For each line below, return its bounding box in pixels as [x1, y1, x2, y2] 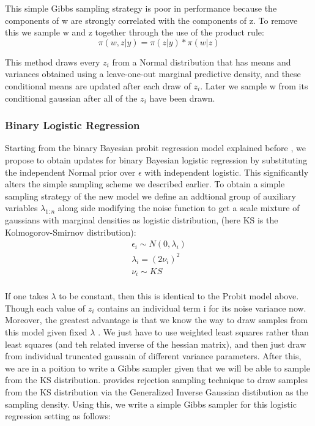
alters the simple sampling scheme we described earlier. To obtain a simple [5, 177, 285, 190]
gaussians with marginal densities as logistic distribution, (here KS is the [5, 213, 278, 226]
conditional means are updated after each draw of [5, 79, 191, 92]
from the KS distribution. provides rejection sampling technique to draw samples [5, 373, 308, 386]
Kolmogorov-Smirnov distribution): [5, 225, 136, 238]
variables [5, 201, 38, 214]
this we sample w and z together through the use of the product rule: [5, 26, 264, 39]
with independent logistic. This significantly [144, 165, 309, 178]
